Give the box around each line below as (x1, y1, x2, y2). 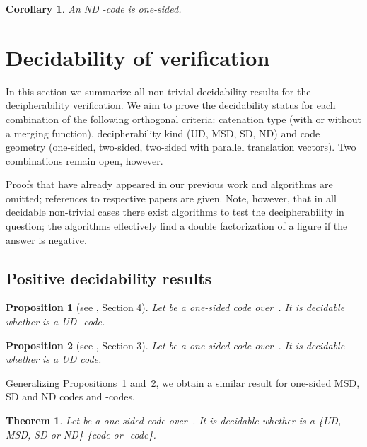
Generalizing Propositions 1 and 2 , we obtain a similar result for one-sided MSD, (6, 375, 360, 390)
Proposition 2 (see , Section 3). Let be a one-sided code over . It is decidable (6, 337, 345, 352)
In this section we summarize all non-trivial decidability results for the (6, 83, 311, 98)
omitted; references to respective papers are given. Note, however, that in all (6, 190, 337, 205)
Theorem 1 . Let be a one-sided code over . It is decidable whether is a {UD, (6, 413, 342, 428)
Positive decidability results (6, 267, 212, 289)
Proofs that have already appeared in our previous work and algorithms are (6, 177, 333, 192)
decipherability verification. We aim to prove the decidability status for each (6, 98, 336, 112)
